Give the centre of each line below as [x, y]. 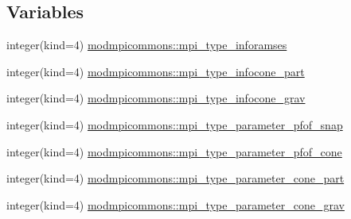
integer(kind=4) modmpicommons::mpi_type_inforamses [147, 45]
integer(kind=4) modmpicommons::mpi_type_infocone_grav [156, 98]
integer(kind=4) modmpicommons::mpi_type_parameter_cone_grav [175, 204]
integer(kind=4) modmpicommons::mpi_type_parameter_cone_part [175, 178]
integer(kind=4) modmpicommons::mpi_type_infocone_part [156, 71]
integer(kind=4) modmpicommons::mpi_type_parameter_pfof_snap [175, 124]
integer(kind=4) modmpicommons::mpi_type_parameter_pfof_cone [174, 151]
